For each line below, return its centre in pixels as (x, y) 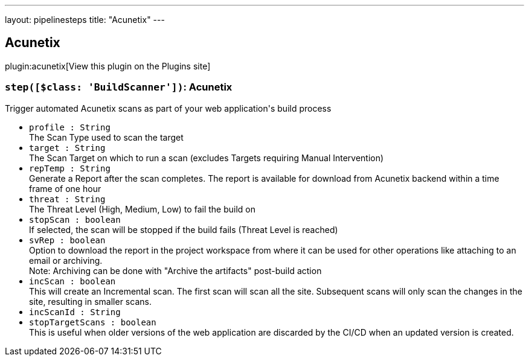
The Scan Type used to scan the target (106, 137)
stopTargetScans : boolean (93, 322)
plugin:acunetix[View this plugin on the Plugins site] (108, 66)
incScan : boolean (72, 281)
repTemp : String (70, 168)
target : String (67, 148)
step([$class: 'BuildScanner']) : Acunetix (119, 87)
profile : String (70, 127)
